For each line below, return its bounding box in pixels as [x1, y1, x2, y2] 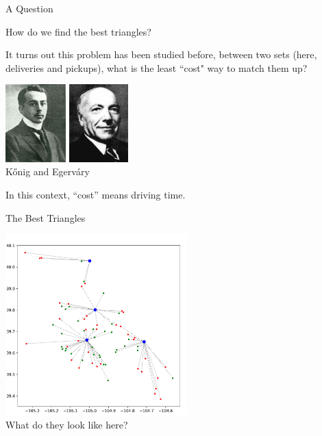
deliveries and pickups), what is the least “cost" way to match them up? [5, 60, 308, 75]
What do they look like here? [5, 418, 128, 432]
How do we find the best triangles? [5, 24, 151, 38]
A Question [5, 1, 53, 15]
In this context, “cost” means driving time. [5, 187, 186, 201]
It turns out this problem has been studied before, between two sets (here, [5, 47, 317, 62]
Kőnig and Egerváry [5, 164, 90, 179]
